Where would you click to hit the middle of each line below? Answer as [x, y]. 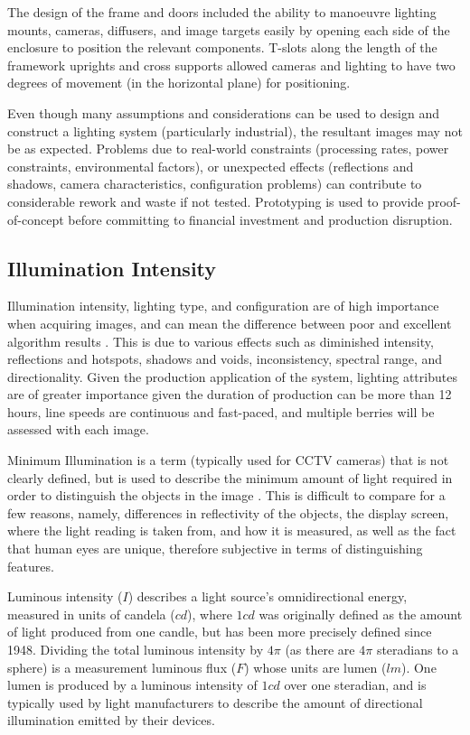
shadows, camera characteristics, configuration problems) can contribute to [215, 184]
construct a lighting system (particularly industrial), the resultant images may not [235, 130]
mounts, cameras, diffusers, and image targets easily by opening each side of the [229, 29]
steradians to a [418, 650]
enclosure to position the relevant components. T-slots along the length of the [222, 47]
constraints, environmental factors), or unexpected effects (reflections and [211, 166]
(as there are [320, 650]
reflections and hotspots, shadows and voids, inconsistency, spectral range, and [225, 359]
